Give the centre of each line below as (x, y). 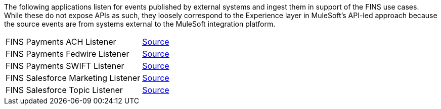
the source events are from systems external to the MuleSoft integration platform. (140, 24)
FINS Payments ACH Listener (61, 42)
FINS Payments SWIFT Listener (65, 66)
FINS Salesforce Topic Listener (64, 90)
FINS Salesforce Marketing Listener (73, 78)
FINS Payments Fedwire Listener (68, 54)
